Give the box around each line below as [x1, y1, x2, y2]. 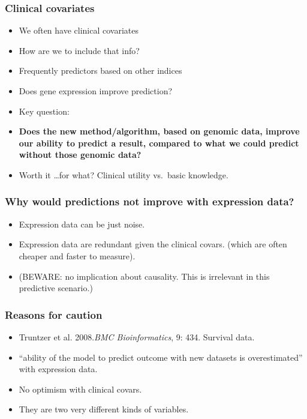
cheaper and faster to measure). [19, 249, 136, 262]
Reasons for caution [5, 307, 103, 322]
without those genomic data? [19, 148, 142, 161]
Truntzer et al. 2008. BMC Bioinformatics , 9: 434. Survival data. [19, 330, 255, 343]
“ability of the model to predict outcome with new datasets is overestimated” [19, 351, 303, 363]
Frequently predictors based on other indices [19, 64, 182, 77]
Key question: [19, 104, 70, 117]
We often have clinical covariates [19, 24, 139, 37]
